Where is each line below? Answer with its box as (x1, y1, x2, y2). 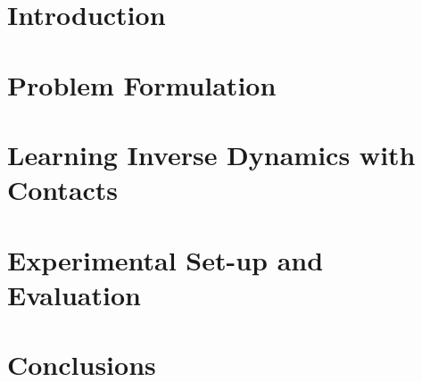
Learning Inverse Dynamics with (7, 136, 416, 172)
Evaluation (7, 276, 141, 312)
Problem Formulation (7, 66, 277, 103)
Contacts (7, 171, 119, 208)
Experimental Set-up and (7, 241, 324, 278)
